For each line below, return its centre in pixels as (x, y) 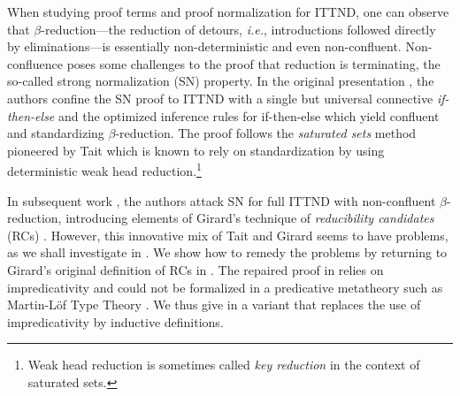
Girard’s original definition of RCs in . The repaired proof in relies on (195, 269)
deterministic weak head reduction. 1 (104, 169)
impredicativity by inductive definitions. (115, 321)
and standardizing (56, 133)
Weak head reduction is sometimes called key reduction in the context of (224, 365)
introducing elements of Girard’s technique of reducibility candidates (250, 218)
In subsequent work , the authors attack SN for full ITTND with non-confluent (222, 200)
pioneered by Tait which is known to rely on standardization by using (196, 150)
